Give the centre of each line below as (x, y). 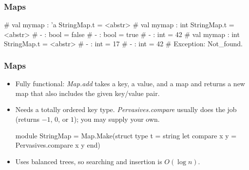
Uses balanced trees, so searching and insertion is (89, 161)
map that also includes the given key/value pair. (87, 93)
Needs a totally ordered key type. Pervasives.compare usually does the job (126, 109)
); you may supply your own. (117, 119)
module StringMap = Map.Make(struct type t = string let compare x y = (126, 135)
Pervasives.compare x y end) (58, 145)
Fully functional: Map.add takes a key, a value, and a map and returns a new (130, 84)
